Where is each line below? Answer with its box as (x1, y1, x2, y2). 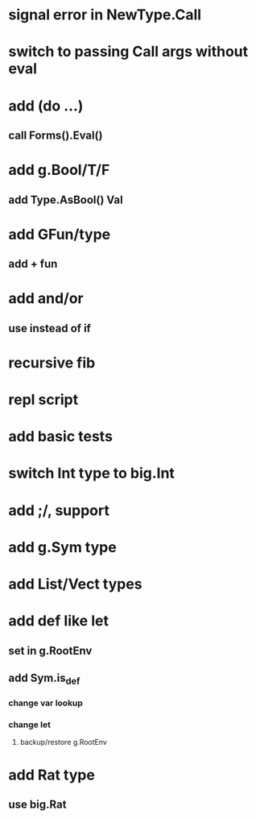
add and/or (8, 289, 84, 308)
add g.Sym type (8, 538, 117, 556)
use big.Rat (8, 797, 67, 811)
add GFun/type (8, 225, 111, 243)
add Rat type (8, 766, 95, 784)
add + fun (8, 257, 58, 271)
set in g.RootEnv (8, 643, 93, 658)
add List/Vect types (8, 575, 142, 593)
